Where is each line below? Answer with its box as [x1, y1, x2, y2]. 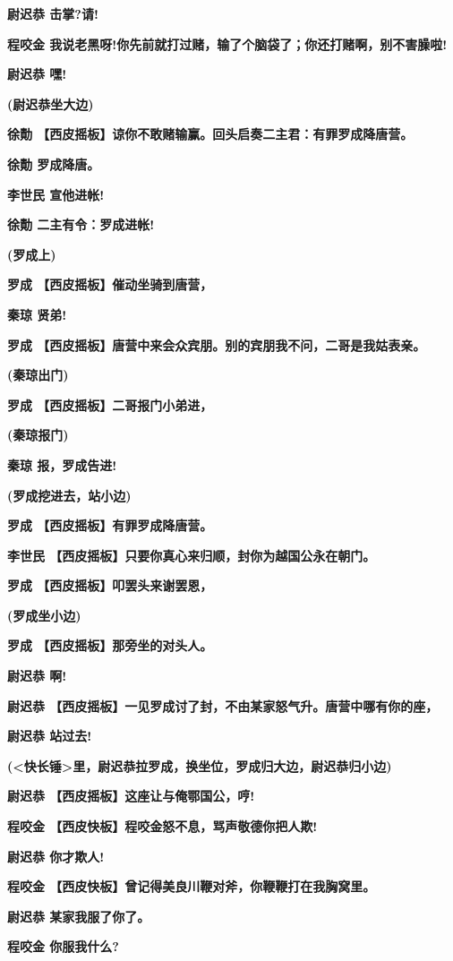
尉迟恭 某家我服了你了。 [7, 906, 150, 925]
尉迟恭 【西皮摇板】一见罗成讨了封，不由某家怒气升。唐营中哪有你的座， [7, 696, 439, 715]
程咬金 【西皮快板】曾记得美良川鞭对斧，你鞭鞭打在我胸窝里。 [7, 877, 376, 896]
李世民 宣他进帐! [7, 184, 105, 203]
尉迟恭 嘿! [7, 64, 67, 83]
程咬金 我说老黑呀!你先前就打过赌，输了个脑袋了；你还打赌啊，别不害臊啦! [7, 34, 448, 53]
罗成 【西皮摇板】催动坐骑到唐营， [7, 275, 213, 294]
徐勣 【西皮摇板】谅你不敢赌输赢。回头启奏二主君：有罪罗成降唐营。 [7, 124, 414, 143]
